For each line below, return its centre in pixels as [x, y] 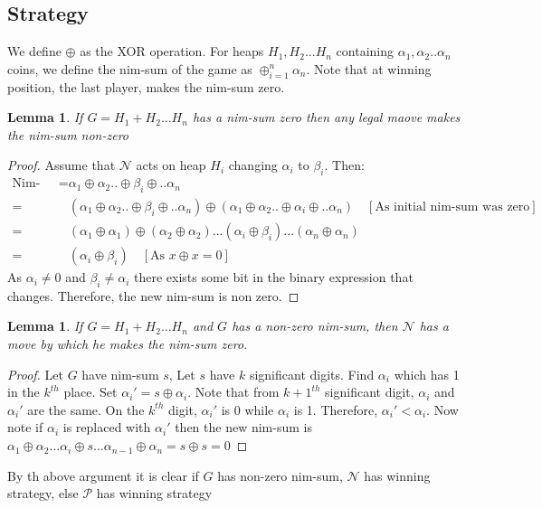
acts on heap [171, 165]
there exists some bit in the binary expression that [273, 277]
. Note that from [233, 392]
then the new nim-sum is [243, 427]
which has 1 [427, 374]
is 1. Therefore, [336, 409]
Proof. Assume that [62, 165]
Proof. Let [35, 374]
